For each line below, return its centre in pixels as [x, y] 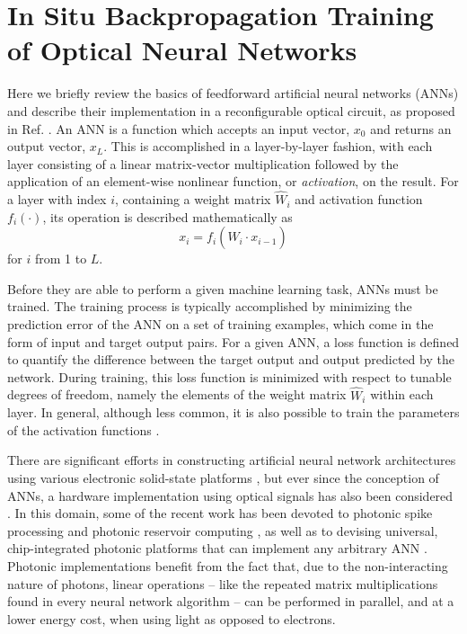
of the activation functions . [84, 429]
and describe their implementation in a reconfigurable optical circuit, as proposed [231, 110]
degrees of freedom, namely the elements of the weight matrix [177, 394]
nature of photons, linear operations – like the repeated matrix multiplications [223, 583]
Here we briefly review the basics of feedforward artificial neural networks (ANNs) [233, 93]
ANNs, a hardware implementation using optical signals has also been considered [230, 495]
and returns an [411, 128]
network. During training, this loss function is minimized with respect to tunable [229, 376]
